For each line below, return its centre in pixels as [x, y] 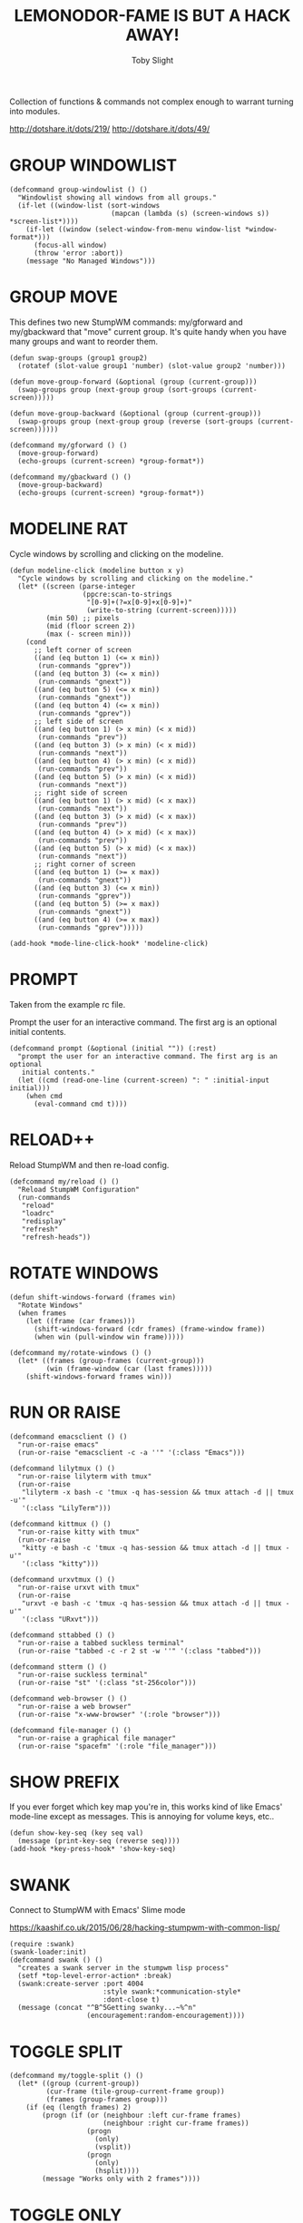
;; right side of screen [80, 793]
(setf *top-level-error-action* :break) [95, 1976]
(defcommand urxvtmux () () [63, 1579]
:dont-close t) [132, 2000]
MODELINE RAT [69, 529]
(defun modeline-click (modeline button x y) [97, 570]
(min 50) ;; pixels [83, 618]
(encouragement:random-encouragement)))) [166, 2016]
